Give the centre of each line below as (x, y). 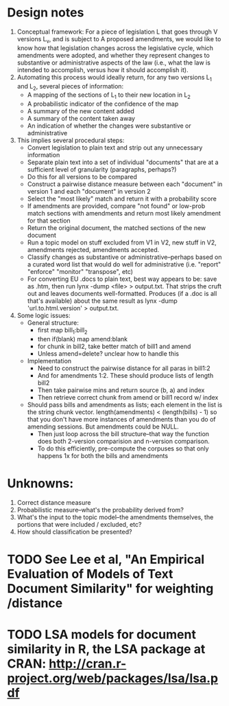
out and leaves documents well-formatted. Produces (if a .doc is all (122, 294)
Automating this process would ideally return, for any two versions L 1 (114, 78)
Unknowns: (40, 484)
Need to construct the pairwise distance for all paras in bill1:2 (124, 368)
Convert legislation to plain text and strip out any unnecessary (115, 148)
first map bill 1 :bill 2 (62, 331)
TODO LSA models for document (102, 635)
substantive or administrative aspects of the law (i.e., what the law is (114, 62)
